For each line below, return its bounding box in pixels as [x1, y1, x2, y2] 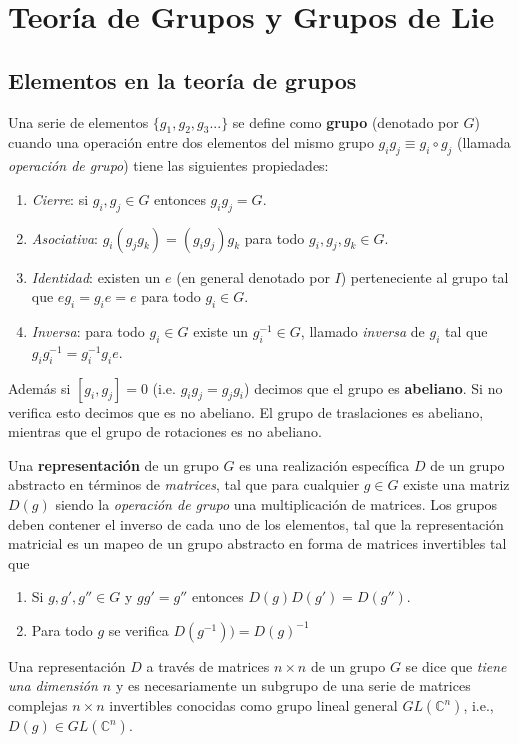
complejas [8, 695, 68, 716]
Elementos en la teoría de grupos [8, 64, 357, 95]
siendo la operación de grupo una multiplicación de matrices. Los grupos [55, 493, 498, 514]
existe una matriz [403, 474, 510, 495]
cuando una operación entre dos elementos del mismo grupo [8, 132, 374, 153]
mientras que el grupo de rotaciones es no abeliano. [8, 421, 322, 442]
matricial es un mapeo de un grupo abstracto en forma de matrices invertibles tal [8, 533, 507, 554]
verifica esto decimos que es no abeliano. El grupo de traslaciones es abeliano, [8, 401, 484, 422]
